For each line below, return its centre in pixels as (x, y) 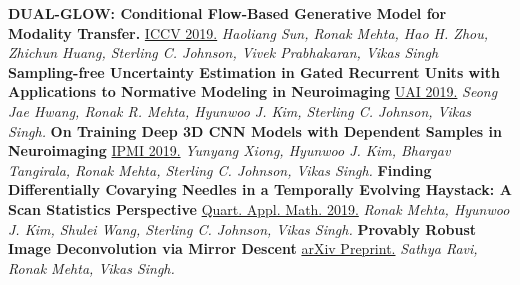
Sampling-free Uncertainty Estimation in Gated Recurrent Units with (254, 71)
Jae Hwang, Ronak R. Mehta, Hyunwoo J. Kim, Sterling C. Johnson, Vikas (240, 110)
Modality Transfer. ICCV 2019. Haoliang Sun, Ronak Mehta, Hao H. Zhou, (248, 32)
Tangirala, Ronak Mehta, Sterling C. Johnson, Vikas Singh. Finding (220, 169)
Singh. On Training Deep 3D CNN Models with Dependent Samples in (255, 130)
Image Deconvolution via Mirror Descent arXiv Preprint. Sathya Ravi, (243, 248)
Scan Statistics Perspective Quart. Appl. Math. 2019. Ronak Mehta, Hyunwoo (259, 208)
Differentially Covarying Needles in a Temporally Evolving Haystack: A (260, 189)
